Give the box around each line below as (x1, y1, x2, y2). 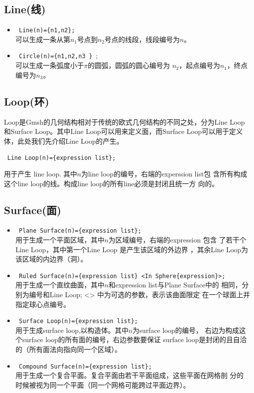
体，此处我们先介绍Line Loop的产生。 (4, 135, 124, 146)
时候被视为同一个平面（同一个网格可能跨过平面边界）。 (15, 379, 190, 390)
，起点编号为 (179, 60, 220, 70)
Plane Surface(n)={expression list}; (19, 227, 142, 235)
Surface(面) (4, 202, 62, 217)
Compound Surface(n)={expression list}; (19, 363, 152, 370)
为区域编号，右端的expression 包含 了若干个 (108, 234, 247, 244)
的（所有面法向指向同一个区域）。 (15, 344, 122, 354)
